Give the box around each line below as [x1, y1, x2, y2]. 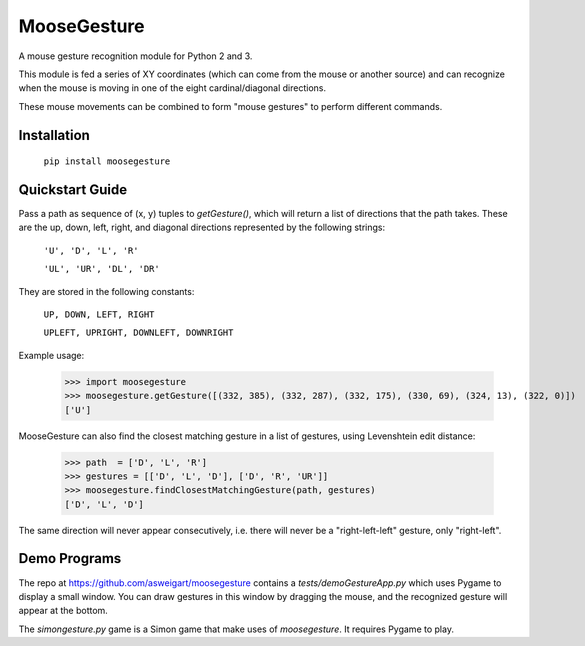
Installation [18, 126, 90, 144]
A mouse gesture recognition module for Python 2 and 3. [18, 50, 253, 62]
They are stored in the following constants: [18, 285, 195, 297]
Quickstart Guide [18, 181, 128, 198]
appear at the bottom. [18, 605, 109, 617]
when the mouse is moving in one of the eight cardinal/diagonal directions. [18, 82, 327, 94]
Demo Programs [18, 550, 122, 567]
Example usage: [18, 349, 85, 361]
